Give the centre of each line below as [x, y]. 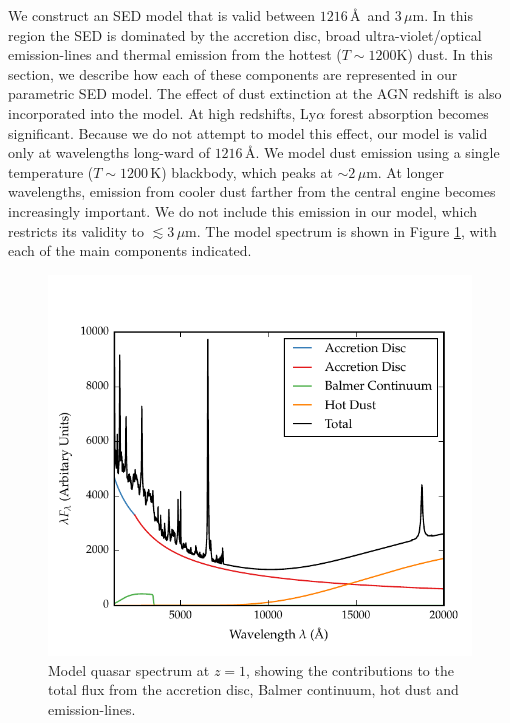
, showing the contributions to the [350, 669]
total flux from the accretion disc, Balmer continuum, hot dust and [253, 689]
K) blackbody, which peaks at [241, 171]
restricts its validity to [76, 230]
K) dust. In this [444, 54]
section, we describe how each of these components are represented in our [233, 73]
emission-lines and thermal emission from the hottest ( [175, 54]
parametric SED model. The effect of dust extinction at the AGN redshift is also [255, 93]
